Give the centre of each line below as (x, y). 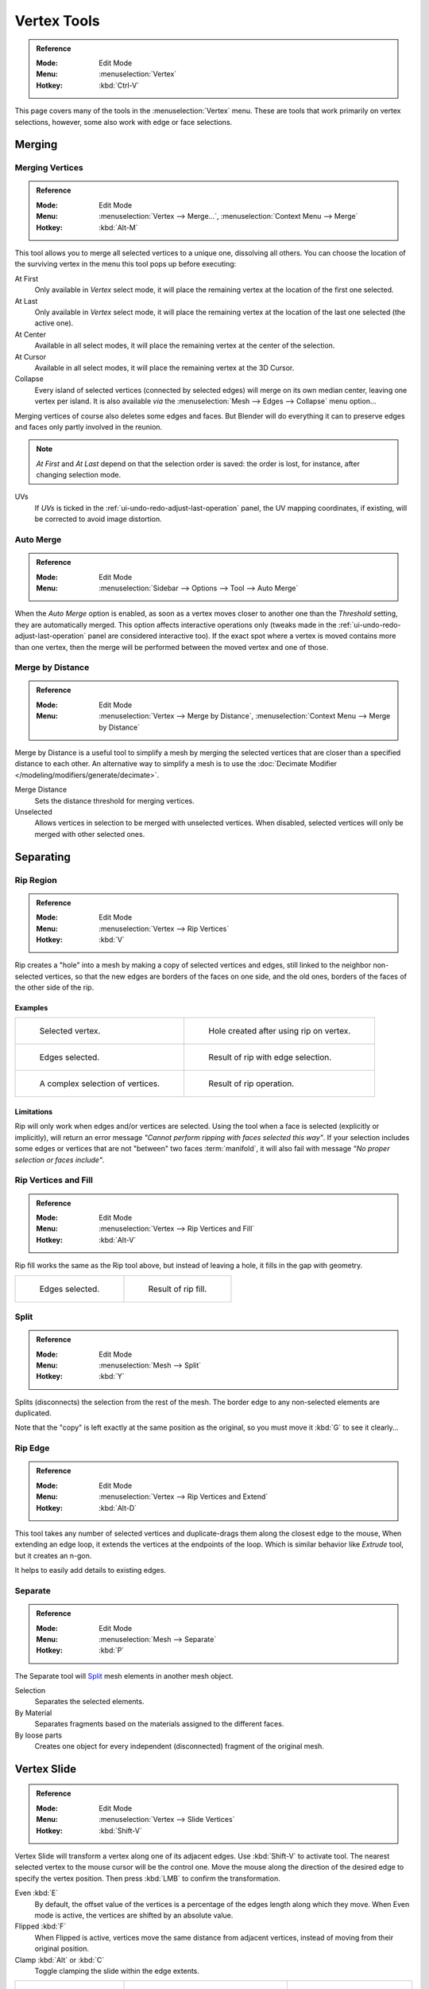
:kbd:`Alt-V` (118, 1240)
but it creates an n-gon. (53, 1555)
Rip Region (36, 880)
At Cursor (31, 356)
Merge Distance (41, 790)
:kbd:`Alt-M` (118, 228)
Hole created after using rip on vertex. (280, 1031)
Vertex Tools (57, 21)
